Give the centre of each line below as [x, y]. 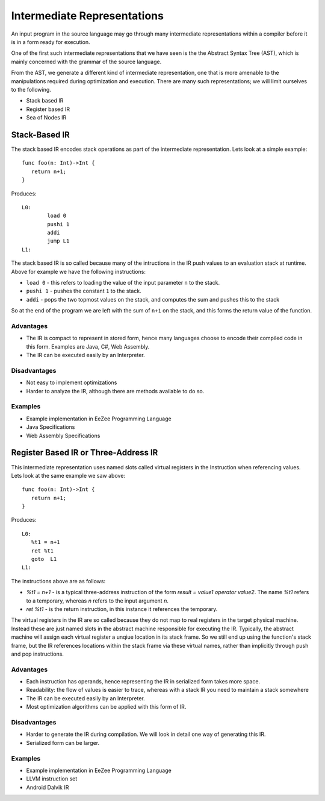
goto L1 [44, 559]
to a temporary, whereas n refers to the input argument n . [97, 601]
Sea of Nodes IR [46, 118]
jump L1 [58, 241]
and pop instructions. [38, 654]
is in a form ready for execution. [51, 42]
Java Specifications [51, 427]
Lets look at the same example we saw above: [68, 475]
